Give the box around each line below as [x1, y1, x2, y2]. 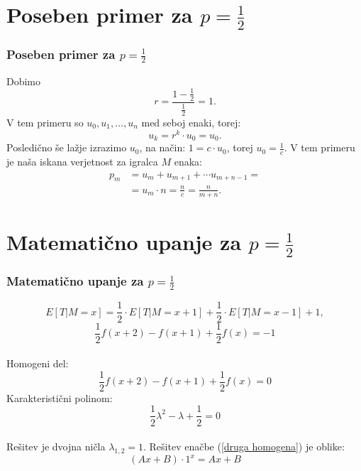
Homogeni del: [6, 356, 69, 371]
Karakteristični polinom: [6, 390, 113, 405]
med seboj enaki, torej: [141, 114, 241, 129]
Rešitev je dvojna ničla [6, 439, 106, 454]
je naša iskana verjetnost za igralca [6, 153, 158, 168]
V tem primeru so [6, 114, 84, 129]
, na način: [139, 140, 186, 155]
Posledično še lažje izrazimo [6, 140, 127, 155]
